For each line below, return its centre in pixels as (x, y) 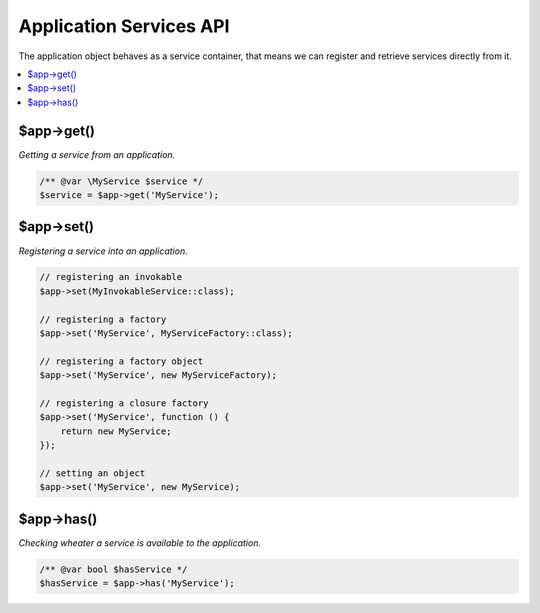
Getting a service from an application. (97, 154)
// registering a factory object (121, 361)
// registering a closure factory (124, 403)
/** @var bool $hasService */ (113, 569)
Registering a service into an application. (103, 251)
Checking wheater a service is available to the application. (140, 542)
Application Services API (124, 26)
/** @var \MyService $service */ (121, 181)
